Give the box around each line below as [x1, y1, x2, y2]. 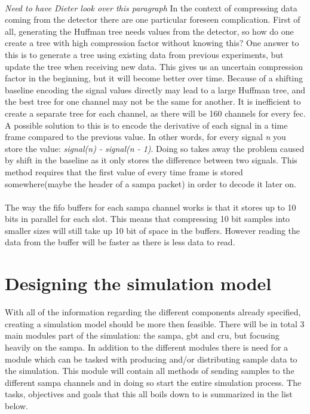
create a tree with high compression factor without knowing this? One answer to [5, 36, 299, 49]
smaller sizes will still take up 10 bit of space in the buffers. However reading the [5, 224, 300, 236]
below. [5, 399, 28, 412]
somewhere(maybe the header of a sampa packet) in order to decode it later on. [5, 177, 296, 190]
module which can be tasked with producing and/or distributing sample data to [5, 352, 297, 365]
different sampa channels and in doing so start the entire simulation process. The [5, 376, 302, 388]
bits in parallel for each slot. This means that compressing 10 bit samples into [5, 212, 290, 225]
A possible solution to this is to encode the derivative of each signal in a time [5, 118, 288, 131]
